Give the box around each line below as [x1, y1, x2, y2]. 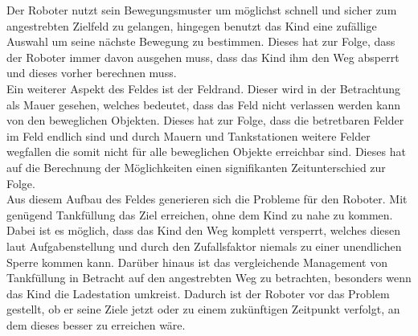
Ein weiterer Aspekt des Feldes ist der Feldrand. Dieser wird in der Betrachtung [6, 80, 401, 96]
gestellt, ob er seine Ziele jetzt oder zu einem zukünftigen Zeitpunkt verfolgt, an [6, 301, 400, 318]
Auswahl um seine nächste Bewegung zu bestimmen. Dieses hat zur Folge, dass [6, 33, 395, 50]
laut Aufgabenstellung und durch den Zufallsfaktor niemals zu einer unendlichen [6, 237, 402, 254]
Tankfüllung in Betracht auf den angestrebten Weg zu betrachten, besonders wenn [6, 269, 412, 286]
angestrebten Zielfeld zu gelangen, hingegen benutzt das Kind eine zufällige [6, 17, 377, 34]
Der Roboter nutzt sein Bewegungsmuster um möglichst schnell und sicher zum [6, 2, 397, 18]
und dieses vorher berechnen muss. [6, 64, 177, 81]
